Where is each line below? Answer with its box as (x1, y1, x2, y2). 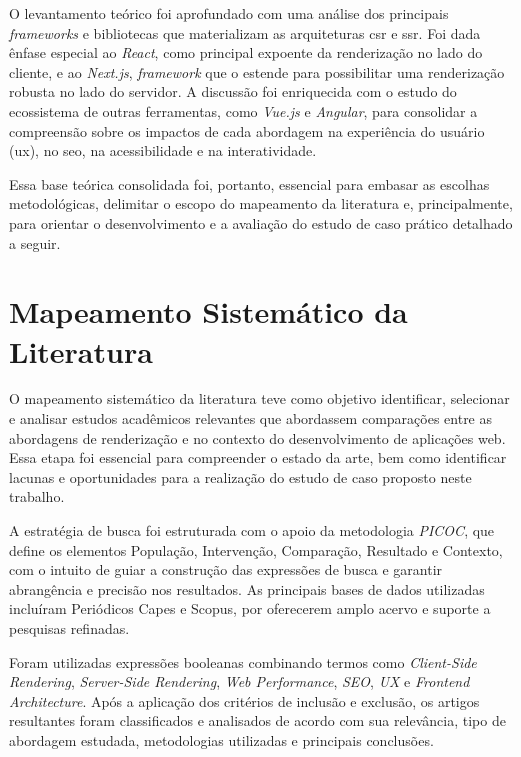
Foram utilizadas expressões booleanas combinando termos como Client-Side (9, 651, 477, 672)
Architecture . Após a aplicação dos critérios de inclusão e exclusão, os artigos (9, 690, 480, 711)
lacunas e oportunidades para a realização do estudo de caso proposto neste (9, 466, 472, 487)
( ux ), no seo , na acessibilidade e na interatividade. (9, 140, 317, 161)
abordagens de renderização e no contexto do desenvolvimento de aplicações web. (9, 427, 506, 448)
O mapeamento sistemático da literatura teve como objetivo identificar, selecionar (9, 388, 510, 409)
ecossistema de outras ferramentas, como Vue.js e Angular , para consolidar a (9, 100, 478, 121)
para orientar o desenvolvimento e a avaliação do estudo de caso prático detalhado (9, 212, 513, 233)
